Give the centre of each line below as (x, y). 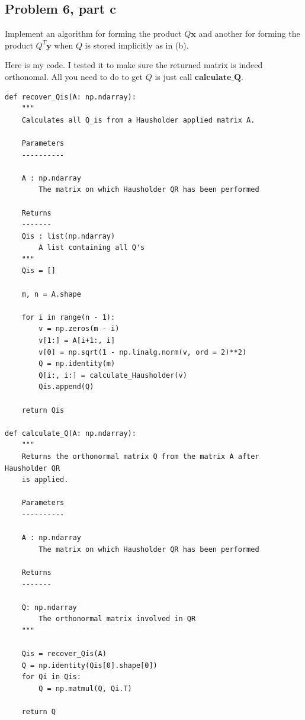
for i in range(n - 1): (68, 317)
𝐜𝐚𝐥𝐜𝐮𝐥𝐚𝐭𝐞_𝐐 (218, 77)
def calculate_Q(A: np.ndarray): (70, 433)
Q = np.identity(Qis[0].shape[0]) (89, 665)
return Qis (43, 410)
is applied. (45, 480)
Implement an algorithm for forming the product (93, 33)
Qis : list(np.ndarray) (68, 236)
